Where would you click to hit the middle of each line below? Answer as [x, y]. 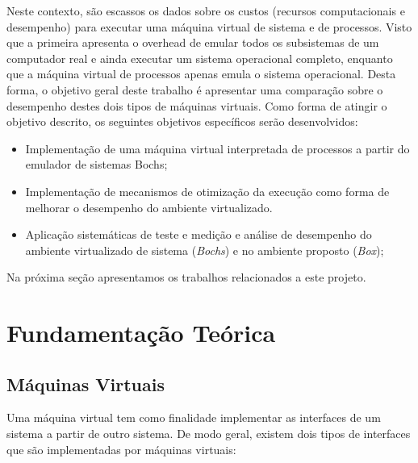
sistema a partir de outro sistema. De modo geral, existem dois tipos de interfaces [209, 434]
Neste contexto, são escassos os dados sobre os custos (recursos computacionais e [206, 10]
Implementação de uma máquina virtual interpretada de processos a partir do [217, 148]
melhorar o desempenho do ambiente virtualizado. [149, 207]
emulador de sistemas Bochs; [96, 164]
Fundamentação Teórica [141, 333]
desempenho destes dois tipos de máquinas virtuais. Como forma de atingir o [197, 105]
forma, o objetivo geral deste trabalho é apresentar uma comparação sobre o [195, 89]
